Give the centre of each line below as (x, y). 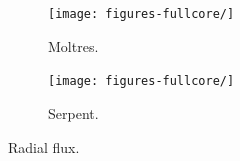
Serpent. (73, 112)
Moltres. (73, 45)
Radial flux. (44, 146)
